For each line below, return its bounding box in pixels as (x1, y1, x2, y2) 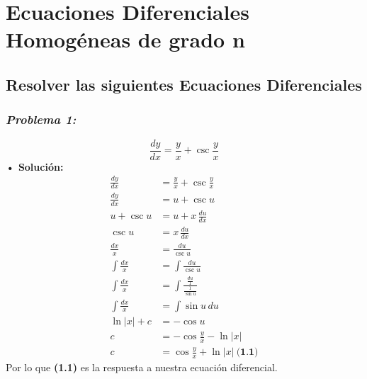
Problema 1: (6, 111, 77, 128)
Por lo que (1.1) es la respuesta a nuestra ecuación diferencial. (6, 360, 278, 375)
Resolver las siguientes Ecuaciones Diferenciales (6, 73, 362, 95)
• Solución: (6, 159, 64, 174)
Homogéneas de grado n (6, 25, 245, 54)
